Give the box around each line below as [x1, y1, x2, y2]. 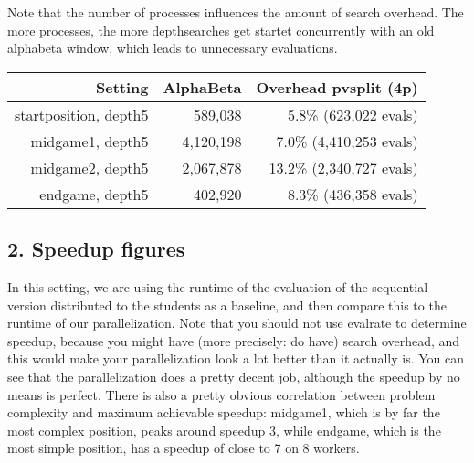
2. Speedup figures [7, 235, 185, 263]
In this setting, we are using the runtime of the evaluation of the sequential [7, 277, 428, 296]
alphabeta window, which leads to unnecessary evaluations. [7, 38, 338, 58]
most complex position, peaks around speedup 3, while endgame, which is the [7, 420, 441, 439]
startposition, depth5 [15, 103, 149, 125]
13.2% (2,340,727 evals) [269, 156, 418, 178]
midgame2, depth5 [30, 156, 149, 178]
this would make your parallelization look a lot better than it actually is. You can [7, 349, 465, 368]
